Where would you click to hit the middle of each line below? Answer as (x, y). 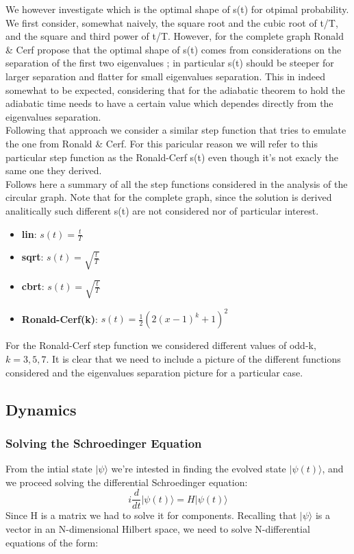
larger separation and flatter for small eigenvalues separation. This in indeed (165, 76)
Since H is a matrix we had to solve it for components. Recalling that (151, 515)
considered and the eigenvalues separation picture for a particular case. (154, 372)
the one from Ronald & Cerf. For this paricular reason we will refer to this (162, 143)
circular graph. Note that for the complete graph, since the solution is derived (169, 197)
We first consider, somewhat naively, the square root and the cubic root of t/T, (172, 22)
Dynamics (41, 409)
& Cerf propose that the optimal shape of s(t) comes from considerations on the (174, 49)
